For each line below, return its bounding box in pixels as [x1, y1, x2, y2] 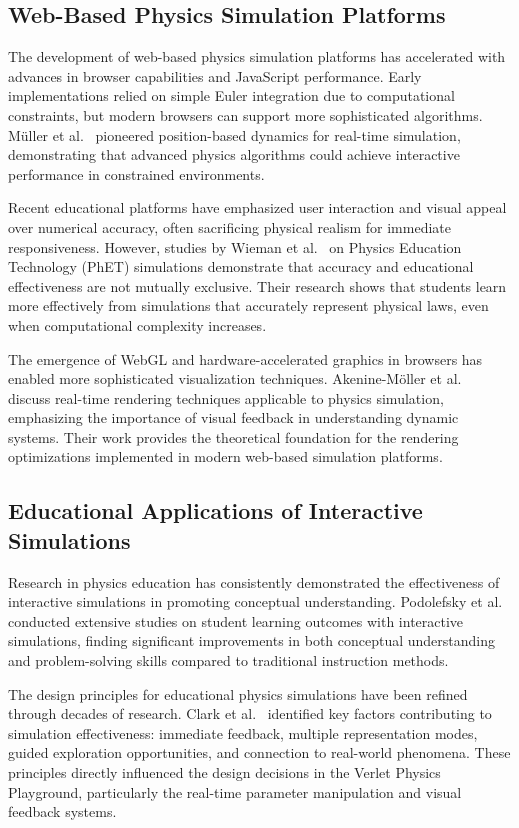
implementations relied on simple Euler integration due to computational [8, 85, 455, 106]
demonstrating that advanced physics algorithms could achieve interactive [8, 144, 460, 165]
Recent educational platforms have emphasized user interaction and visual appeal [8, 197, 507, 218]
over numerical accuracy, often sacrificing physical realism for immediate [8, 216, 452, 237]
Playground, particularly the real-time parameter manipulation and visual [8, 781, 462, 802]
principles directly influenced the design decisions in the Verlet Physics [8, 762, 441, 783]
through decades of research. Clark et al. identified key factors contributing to [8, 703, 492, 724]
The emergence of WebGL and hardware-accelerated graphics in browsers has [8, 348, 483, 369]
